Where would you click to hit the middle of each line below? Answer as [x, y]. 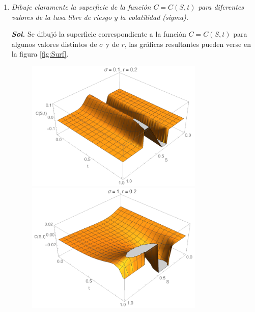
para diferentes [221, 7]
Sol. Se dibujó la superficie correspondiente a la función [99, 34]
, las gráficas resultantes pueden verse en [188, 44]
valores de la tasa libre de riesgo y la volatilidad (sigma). [100, 17]
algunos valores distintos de [54, 44]
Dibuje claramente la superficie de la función [81, 7]
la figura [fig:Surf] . [40, 54]
